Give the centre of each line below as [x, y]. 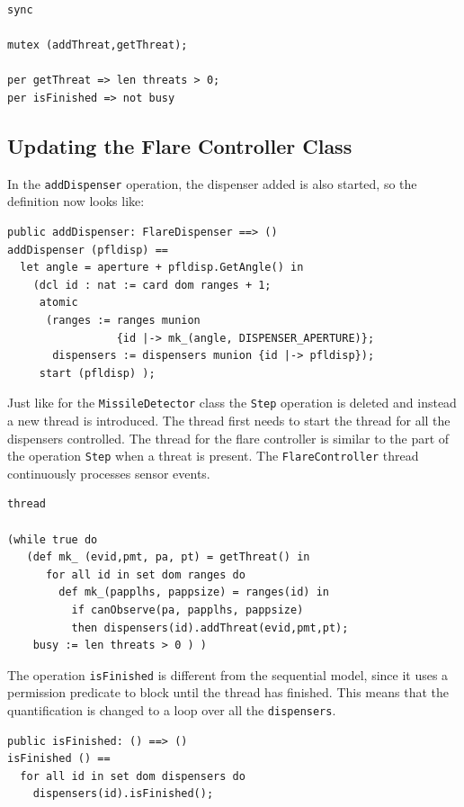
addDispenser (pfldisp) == [88, 250]
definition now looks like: [76, 201]
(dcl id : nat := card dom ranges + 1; [152, 285]
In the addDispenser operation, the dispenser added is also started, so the [212, 183]
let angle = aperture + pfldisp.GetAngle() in [162, 268]
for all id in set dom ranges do [145, 574]
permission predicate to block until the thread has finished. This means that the [228, 692]
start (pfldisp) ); [97, 373]
